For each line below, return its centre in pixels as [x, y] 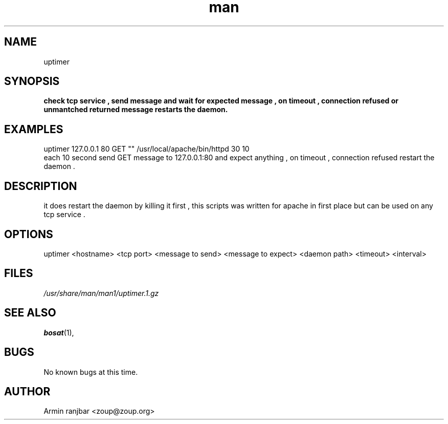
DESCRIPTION [41, 186]
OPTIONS [29, 234]
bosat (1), [59, 332]
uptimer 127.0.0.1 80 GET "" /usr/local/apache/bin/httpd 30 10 [147, 149]
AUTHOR [27, 391]
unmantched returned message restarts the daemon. [136, 110]
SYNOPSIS [32, 81]
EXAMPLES [34, 129]
